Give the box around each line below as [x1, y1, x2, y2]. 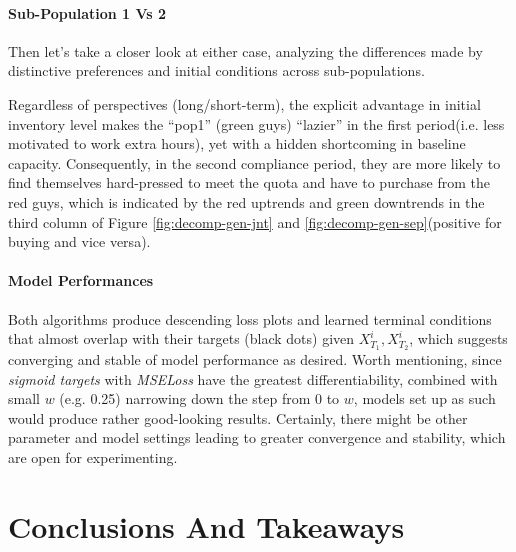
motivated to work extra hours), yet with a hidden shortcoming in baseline [8, 133, 466, 154]
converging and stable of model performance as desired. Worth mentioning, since [8, 348, 502, 369]
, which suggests [409, 328, 508, 349]
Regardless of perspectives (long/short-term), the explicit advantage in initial [8, 93, 481, 114]
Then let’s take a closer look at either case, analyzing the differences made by [8, 40, 483, 61]
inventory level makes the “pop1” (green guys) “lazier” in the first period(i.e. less [8, 113, 505, 134]
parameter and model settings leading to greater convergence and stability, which [8, 427, 506, 448]
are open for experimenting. [8, 446, 178, 467]
